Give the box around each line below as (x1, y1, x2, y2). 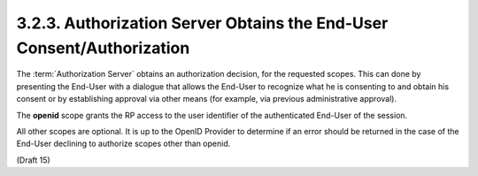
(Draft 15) (16, 155, 50, 165)
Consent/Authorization (16, 38, 190, 57)
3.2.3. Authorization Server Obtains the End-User (16, 13, 389, 33)
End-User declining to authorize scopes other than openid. (16, 138, 231, 149)
